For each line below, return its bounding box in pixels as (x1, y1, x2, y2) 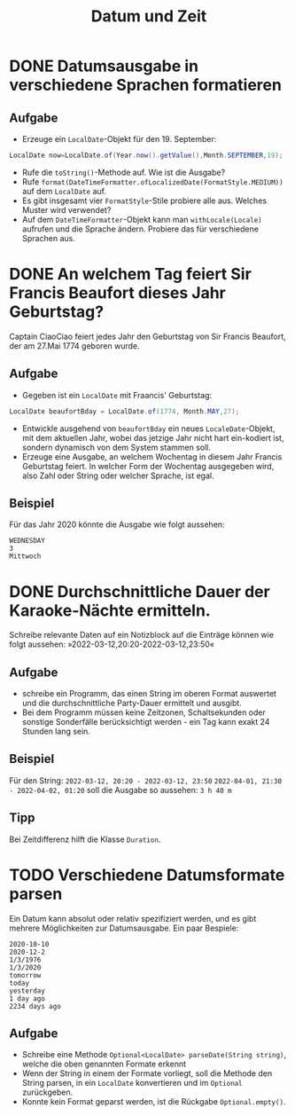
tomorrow (9, 971, 42, 979)
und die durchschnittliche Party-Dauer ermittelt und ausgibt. (21, 698, 242, 709)
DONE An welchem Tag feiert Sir (9, 264, 252, 285)
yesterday (9, 986, 46, 995)
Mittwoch (9, 552, 42, 561)
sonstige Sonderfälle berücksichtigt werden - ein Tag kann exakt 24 (21, 717, 270, 727)
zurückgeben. (21, 1087, 74, 1097)
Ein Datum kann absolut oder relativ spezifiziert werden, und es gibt (9, 913, 257, 923)
